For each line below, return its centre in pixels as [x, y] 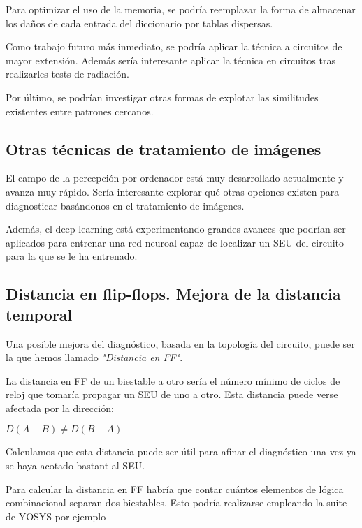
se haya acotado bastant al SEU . [75, 465]
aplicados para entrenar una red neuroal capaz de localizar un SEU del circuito [175, 242]
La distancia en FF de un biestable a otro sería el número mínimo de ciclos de [173, 380]
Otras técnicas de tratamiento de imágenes [164, 148]
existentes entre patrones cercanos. [80, 111]
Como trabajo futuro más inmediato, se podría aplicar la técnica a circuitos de [174, 46]
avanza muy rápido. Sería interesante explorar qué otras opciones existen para [173, 191]
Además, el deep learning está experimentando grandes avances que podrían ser [176, 229]
